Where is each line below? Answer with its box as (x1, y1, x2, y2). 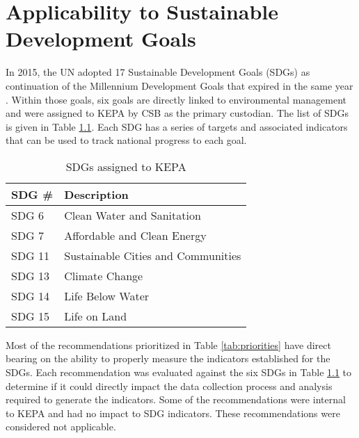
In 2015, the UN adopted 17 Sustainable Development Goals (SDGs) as (6, 65, 310, 79)
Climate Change (64, 267, 143, 284)
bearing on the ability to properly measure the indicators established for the (6, 351, 330, 366)
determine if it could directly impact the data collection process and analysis (6, 378, 333, 393)
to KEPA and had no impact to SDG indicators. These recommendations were (6, 405, 340, 420)
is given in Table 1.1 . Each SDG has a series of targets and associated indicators (6, 119, 348, 133)
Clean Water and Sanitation (64, 206, 201, 223)
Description (64, 186, 129, 202)
